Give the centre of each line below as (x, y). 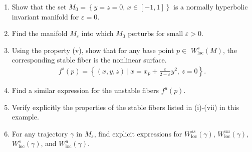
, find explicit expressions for (138, 133)
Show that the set (39, 6)
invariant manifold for (45, 16)
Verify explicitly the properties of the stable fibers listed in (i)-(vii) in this (125, 107)
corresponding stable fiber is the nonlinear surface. (89, 60)
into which (97, 33)
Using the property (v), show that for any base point (93, 50)
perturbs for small (156, 33)
